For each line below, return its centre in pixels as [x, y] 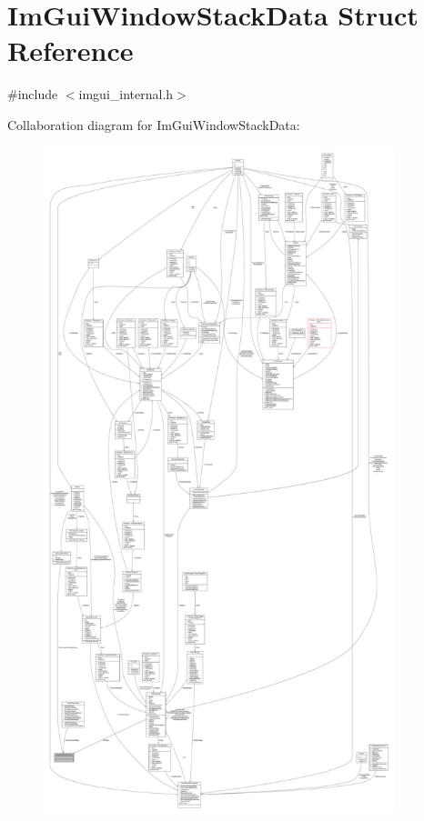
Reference [71, 50]
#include [33, 94]
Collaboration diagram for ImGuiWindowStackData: [154, 124]
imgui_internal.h [126, 94]
